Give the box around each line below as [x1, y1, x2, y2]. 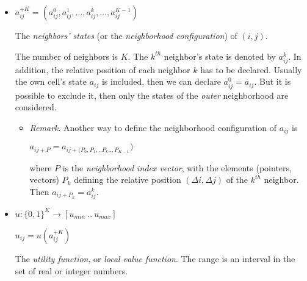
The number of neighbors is [15, 49, 118, 62]
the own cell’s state [15, 75, 87, 88]
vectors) [29, 173, 59, 186]
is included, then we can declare [101, 75, 221, 88]
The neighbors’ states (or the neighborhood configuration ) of [15, 29, 237, 41]
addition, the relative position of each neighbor [15, 63, 190, 76]
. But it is [254, 75, 291, 88]
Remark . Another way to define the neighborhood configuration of [29, 121, 277, 133]
